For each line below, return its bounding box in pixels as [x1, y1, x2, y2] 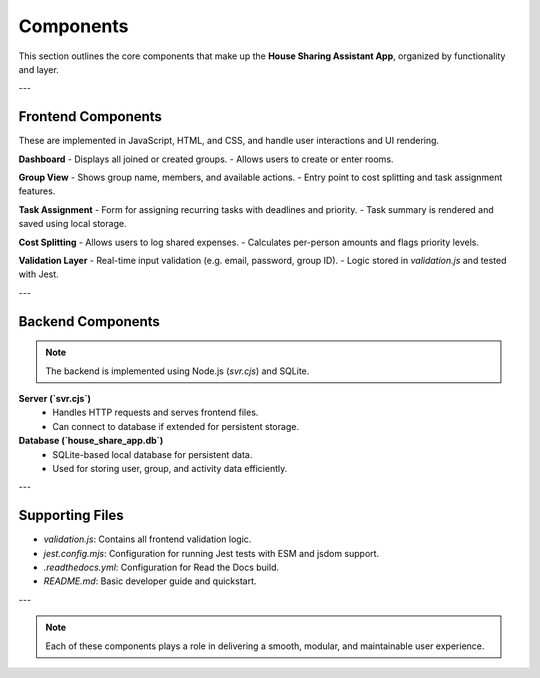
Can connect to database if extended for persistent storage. [52, 420, 300, 432]
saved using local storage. [18, 218, 127, 230]
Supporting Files [18, 507, 124, 524]
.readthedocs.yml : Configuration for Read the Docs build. [43, 561, 280, 573]
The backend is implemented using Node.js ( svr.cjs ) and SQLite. [45, 365, 310, 377]
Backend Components [18, 313, 160, 330]
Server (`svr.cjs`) [18, 392, 92, 404]
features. [18, 185, 56, 197]
